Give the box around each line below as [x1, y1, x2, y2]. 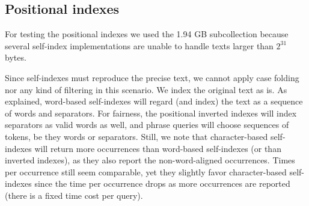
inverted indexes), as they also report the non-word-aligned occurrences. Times [5, 154, 295, 166]
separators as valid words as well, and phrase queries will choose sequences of [5, 118, 289, 131]
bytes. [5, 51, 26, 64]
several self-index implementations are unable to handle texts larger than [5, 39, 274, 52]
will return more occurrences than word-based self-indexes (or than [34, 142, 281, 154]
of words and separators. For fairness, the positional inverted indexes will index [5, 106, 297, 119]
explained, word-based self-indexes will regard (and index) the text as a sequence [5, 95, 303, 108]
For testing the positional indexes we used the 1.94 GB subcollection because [5, 28, 289, 40]
